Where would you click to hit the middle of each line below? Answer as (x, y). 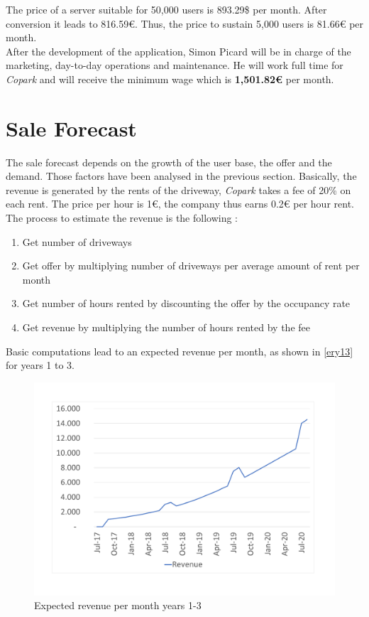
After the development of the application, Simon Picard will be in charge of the (178, 51)
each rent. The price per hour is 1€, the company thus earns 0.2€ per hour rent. (180, 204)
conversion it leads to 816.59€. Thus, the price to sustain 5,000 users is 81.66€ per (185, 23)
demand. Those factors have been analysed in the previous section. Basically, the (181, 176)
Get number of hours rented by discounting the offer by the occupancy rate (186, 303)
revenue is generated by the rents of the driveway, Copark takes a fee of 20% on (178, 189)
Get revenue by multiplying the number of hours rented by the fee (166, 327)
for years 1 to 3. (40, 365)
